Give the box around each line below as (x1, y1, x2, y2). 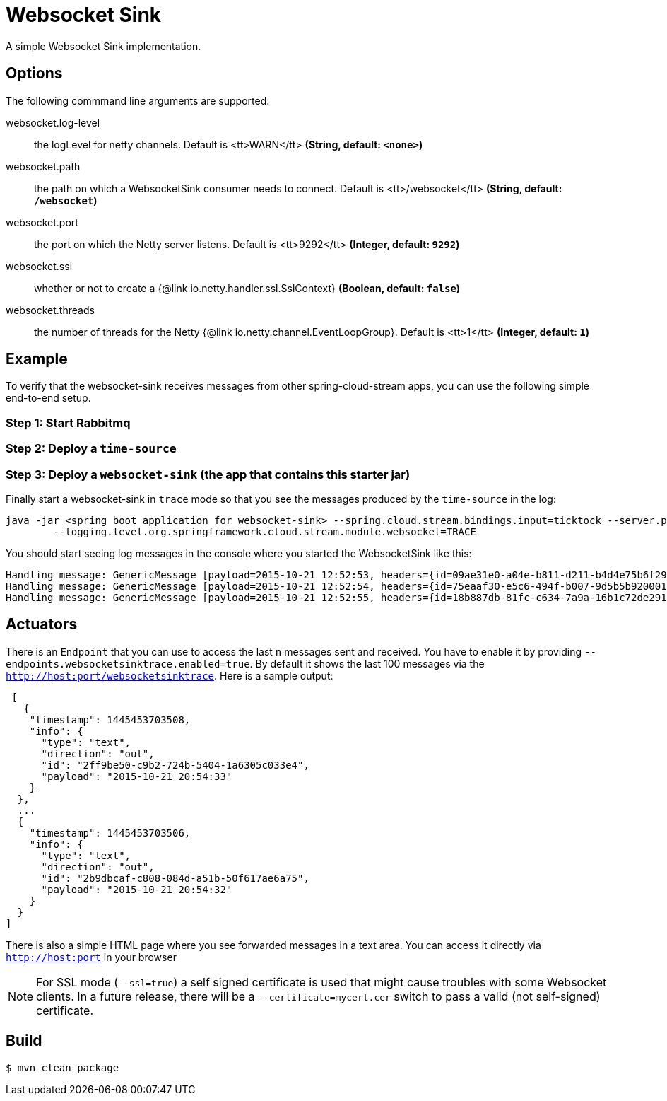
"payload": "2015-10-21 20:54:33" (41, 770, 232, 782)
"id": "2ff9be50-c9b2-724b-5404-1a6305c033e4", (41, 759, 309, 771)
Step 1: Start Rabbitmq (6, 415, 131, 430)
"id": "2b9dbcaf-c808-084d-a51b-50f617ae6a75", (41, 872, 309, 884)
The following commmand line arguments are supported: (6, 94, 270, 107)
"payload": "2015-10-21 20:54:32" (41, 883, 232, 895)
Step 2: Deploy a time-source (6, 441, 177, 456)
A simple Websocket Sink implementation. (6, 40, 201, 52)
